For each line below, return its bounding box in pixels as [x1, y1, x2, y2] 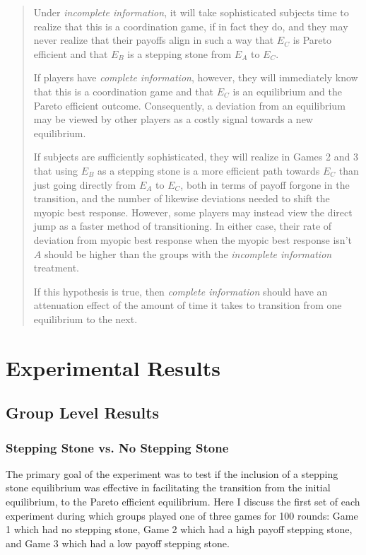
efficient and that [33, 46, 108, 61]
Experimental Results [6, 353, 220, 382]
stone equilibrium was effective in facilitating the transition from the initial [6, 480, 331, 495]
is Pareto [293, 33, 331, 47]
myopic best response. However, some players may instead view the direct [33, 204, 353, 219]
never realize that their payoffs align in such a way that [33, 33, 274, 47]
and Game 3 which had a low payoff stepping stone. [6, 535, 230, 550]
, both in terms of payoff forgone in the [180, 177, 350, 192]
